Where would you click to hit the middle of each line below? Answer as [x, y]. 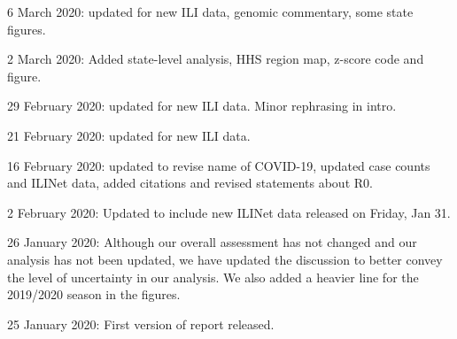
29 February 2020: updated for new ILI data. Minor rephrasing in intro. [202, 106]
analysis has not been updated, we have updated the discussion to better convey [225, 259]
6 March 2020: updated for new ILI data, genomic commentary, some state [210, 12]
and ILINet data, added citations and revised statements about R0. [190, 183]
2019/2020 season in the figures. [94, 294]
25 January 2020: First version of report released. [141, 324]
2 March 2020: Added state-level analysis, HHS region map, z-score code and [216, 59]
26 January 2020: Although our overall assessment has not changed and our [212, 242]
